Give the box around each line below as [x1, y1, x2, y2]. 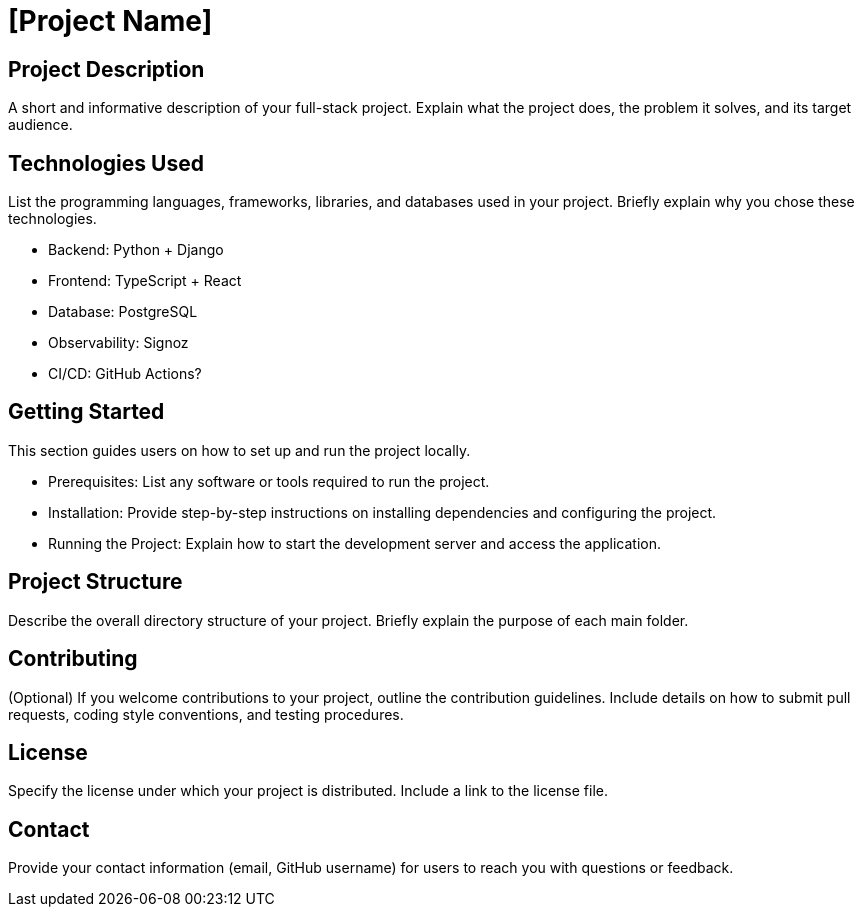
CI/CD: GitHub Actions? [48, 365, 202, 383]
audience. [8, 116, 73, 134]
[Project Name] [8, 4, 213, 38]
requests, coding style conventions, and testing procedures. [8, 705, 404, 723]
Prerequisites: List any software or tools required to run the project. [48, 472, 490, 490]
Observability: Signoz [48, 334, 189, 352]
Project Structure [8, 569, 183, 595]
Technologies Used [8, 150, 204, 176]
